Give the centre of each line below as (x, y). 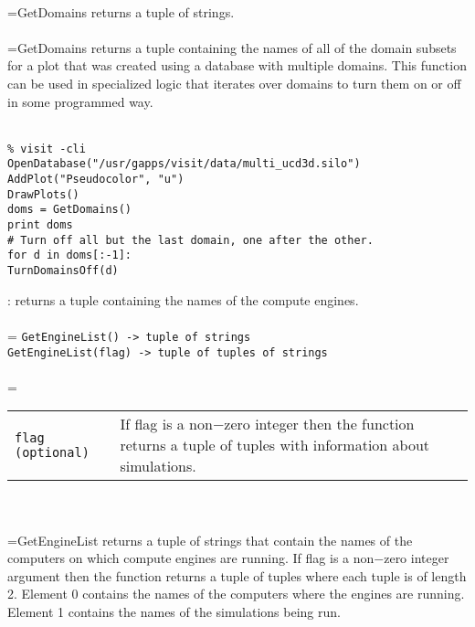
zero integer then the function (319, 424)
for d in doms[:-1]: (70, 255)
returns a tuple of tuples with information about (275, 445)
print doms (40, 225)
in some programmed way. (80, 101)
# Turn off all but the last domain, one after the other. (190, 240)
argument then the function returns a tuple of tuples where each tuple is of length (237, 575)
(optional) (52, 452)
